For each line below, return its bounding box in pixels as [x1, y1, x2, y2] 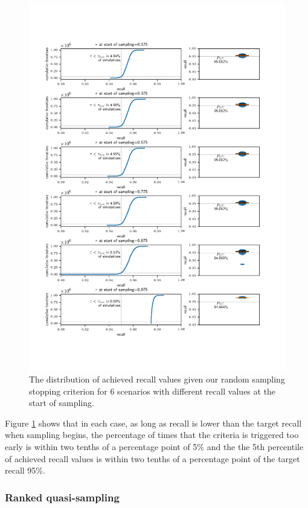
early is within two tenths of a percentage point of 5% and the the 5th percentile [5, 440, 304, 452]
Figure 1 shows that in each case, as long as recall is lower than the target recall [5, 416, 302, 429]
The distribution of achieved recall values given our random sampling [29, 372, 285, 385]
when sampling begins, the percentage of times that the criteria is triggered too [5, 428, 299, 441]
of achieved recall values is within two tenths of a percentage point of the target [5, 452, 300, 465]
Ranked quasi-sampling [5, 489, 120, 504]
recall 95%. [5, 464, 45, 477]
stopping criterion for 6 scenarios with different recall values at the [29, 384, 276, 397]
